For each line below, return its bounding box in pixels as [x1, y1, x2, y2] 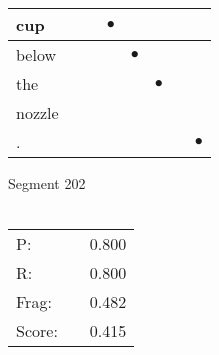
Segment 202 [8, 173, 86, 193]
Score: [16, 319, 58, 343]
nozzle [16, 101, 59, 124]
